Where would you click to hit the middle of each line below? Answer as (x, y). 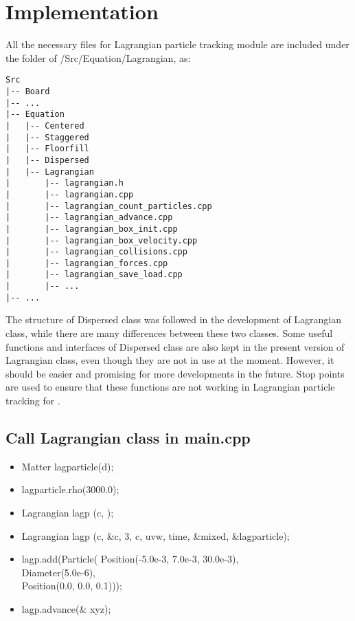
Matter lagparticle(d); (68, 466)
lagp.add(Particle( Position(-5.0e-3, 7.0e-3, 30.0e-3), (130, 559)
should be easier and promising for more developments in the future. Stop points (175, 373)
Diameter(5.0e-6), (58, 572)
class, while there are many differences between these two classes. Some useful (169, 333)
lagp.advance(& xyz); (66, 608)
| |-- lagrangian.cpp (70, 194)
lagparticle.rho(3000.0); (70, 489)
